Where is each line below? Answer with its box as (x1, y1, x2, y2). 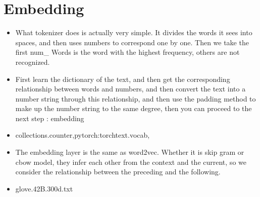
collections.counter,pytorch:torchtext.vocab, (15, 130, 150, 140)
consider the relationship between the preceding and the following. (15, 166, 221, 177)
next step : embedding (15, 113, 84, 123)
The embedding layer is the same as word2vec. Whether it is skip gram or (15, 147, 244, 157)
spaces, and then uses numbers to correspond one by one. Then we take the (15, 37, 249, 47)
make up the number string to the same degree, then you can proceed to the (15, 103, 252, 114)
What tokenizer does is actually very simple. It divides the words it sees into (15, 27, 252, 38)
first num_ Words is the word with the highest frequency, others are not (15, 47, 240, 57)
